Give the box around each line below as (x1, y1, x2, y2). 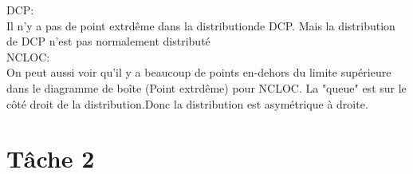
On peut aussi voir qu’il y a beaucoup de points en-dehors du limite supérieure (6, 64, 391, 81)
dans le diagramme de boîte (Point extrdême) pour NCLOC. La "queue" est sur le (6, 79, 407, 96)
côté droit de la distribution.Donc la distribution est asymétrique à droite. (6, 95, 368, 112)
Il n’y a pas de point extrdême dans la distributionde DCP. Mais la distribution (6, 17, 395, 34)
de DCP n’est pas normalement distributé (6, 33, 210, 49)
